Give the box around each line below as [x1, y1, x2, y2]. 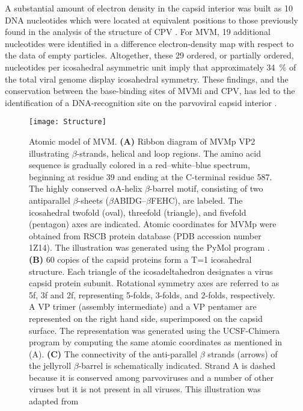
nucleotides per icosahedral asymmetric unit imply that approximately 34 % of [5, 60, 296, 73]
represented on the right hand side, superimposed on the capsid [29, 312, 263, 324]
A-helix [115, 182, 142, 195]
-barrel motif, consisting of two [149, 182, 263, 195]
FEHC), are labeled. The [151, 193, 243, 206]
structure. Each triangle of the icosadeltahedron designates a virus [29, 265, 273, 277]
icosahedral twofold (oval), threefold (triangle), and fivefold [29, 205, 246, 218]
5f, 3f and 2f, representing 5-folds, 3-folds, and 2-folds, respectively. [29, 288, 275, 301]
